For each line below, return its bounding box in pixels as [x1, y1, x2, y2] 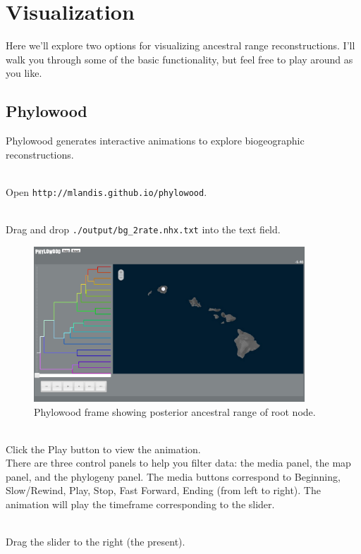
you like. [6, 66, 42, 80]
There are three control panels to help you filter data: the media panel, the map [6, 455, 351, 470]
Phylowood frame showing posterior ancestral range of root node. [34, 404, 316, 419]
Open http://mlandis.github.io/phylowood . [6, 184, 207, 199]
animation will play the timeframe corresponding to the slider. [6, 497, 275, 512]
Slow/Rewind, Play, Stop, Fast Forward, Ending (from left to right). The [6, 483, 321, 498]
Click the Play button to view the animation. [6, 441, 201, 456]
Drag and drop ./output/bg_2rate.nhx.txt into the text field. [6, 222, 281, 237]
